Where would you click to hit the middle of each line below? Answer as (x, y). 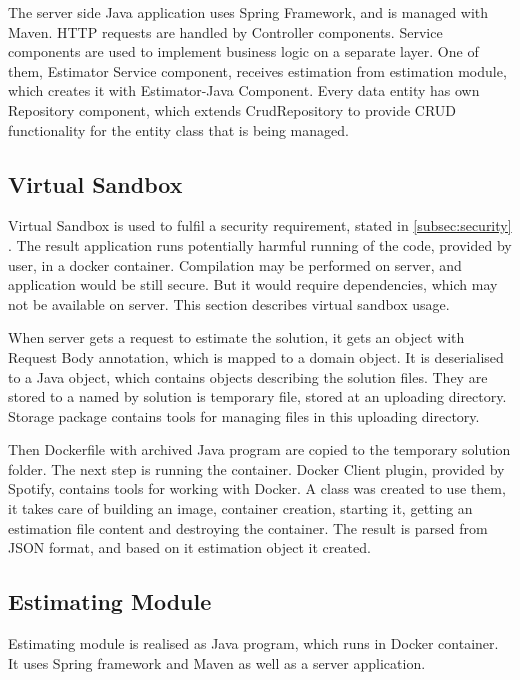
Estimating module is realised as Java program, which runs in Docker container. (253, 643)
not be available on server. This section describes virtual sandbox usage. (229, 303)
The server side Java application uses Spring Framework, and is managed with (248, 12)
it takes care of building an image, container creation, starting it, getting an (240, 508)
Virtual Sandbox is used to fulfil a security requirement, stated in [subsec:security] (260, 225)
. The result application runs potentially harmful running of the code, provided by (260, 244)
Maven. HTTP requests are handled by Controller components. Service (225, 31)
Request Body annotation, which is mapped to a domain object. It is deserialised (256, 356)
